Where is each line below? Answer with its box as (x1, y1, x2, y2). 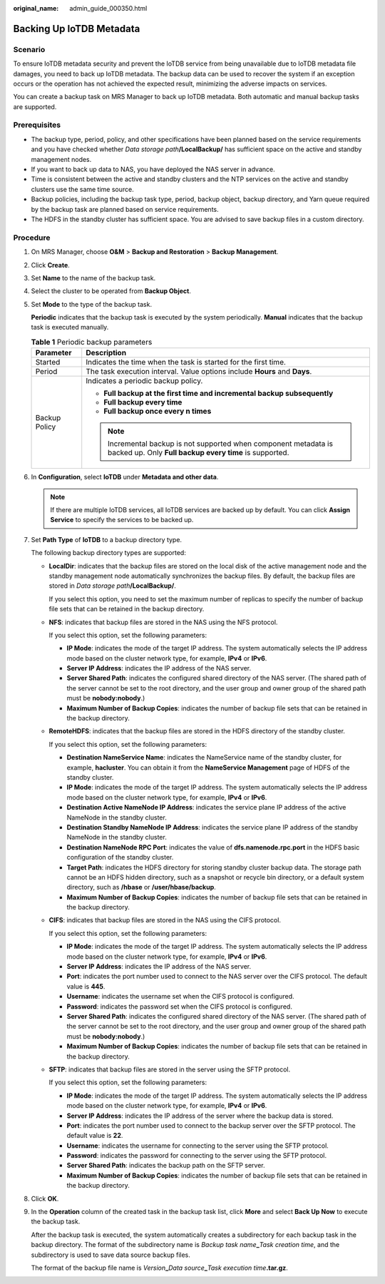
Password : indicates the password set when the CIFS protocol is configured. (66, 1002, 292, 1011)
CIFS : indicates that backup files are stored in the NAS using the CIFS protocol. (48, 916, 282, 924)
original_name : (13, 4, 59, 12)
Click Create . (31, 260, 71, 269)
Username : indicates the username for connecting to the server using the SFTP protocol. (66, 1141, 329, 1150)
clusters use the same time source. (31, 185, 135, 193)
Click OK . (31, 1194, 59, 1203)
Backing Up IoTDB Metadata (13, 22, 140, 35)
